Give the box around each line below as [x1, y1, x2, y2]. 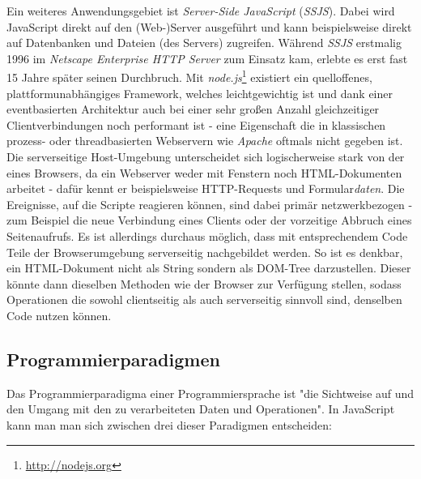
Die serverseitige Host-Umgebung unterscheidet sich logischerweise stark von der [6, 148, 405, 165]
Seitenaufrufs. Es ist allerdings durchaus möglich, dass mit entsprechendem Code [6, 227, 408, 244]
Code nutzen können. [6, 306, 112, 323]
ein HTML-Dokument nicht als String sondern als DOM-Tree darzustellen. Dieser [6, 259, 411, 276]
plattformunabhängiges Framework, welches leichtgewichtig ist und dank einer [6, 84, 393, 101]
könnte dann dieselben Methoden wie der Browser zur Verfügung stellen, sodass [6, 275, 402, 292]
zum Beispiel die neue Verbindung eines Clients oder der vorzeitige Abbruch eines [6, 212, 412, 229]
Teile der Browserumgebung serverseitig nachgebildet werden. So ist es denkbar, [6, 243, 403, 260]
